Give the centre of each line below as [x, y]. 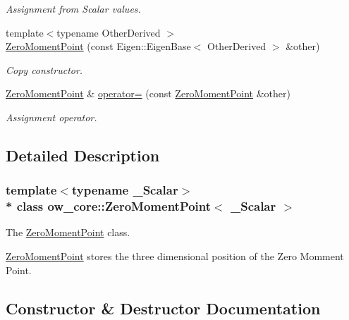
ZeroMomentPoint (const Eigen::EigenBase [98, 46]
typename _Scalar [125, 190]
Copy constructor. [44, 69]
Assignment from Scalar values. [73, 8]
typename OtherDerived [109, 32]
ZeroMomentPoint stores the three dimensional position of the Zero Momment [175, 256]
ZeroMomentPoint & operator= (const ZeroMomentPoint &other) [148, 93]
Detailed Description [83, 155]
